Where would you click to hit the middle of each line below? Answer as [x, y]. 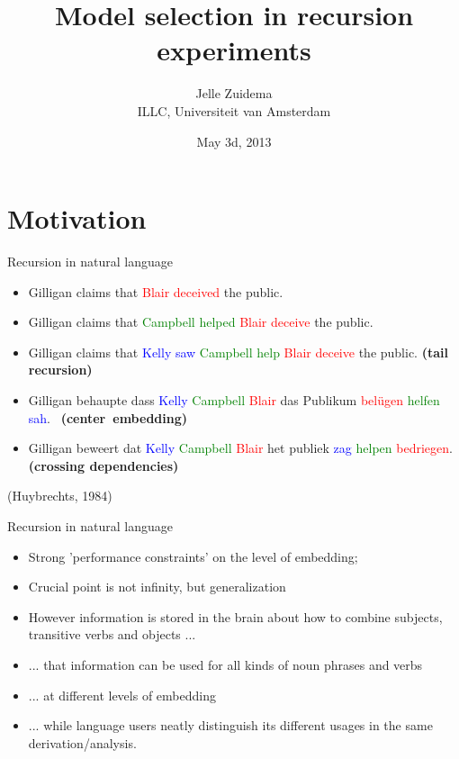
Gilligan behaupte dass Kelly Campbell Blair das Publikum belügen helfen [234, 400]
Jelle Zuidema [234, 93]
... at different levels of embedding [122, 695]
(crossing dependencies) [103, 465]
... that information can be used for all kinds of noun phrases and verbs [225, 664]
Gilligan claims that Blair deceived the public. [156, 291]
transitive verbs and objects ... [112, 634]
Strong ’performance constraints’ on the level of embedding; [193, 556]
